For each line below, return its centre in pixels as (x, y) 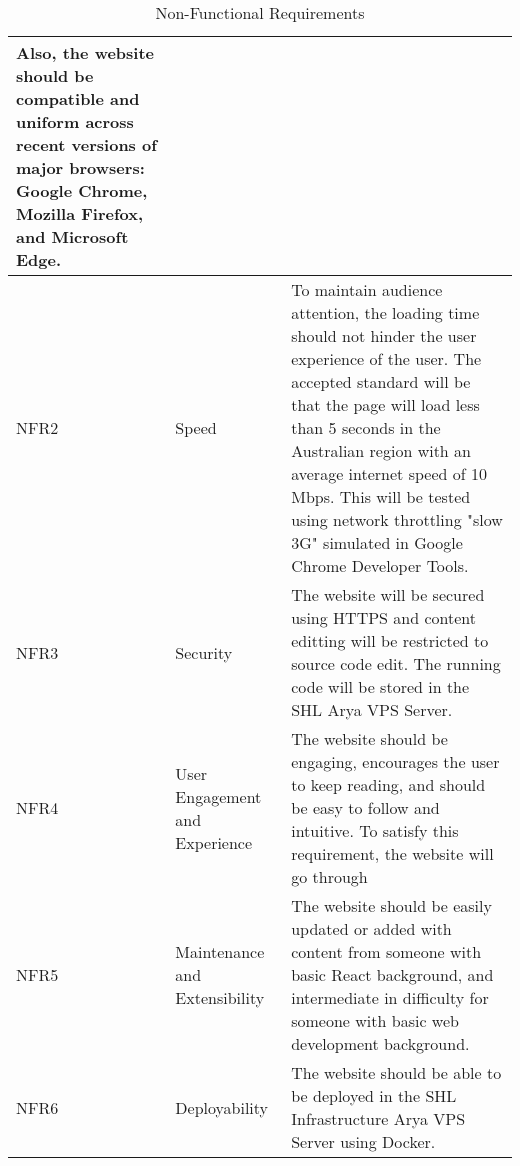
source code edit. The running (396, 663)
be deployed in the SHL (374, 1095)
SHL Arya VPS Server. (372, 709)
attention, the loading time (385, 312)
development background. (380, 1043)
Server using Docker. (363, 1141)
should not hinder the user (384, 335)
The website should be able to (396, 1072)
